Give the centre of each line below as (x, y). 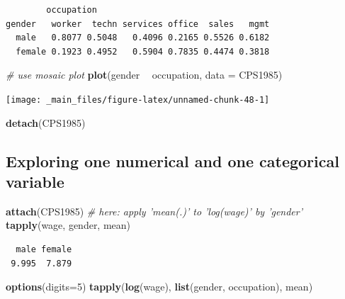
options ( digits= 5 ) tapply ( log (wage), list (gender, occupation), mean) (159, 287)
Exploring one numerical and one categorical (172, 160)
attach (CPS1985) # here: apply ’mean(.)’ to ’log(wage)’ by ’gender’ (154, 211)
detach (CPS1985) (46, 122)
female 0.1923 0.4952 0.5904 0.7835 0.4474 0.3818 (143, 51)
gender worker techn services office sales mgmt (138, 24)
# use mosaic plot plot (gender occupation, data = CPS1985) (144, 75)
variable (35, 181)
